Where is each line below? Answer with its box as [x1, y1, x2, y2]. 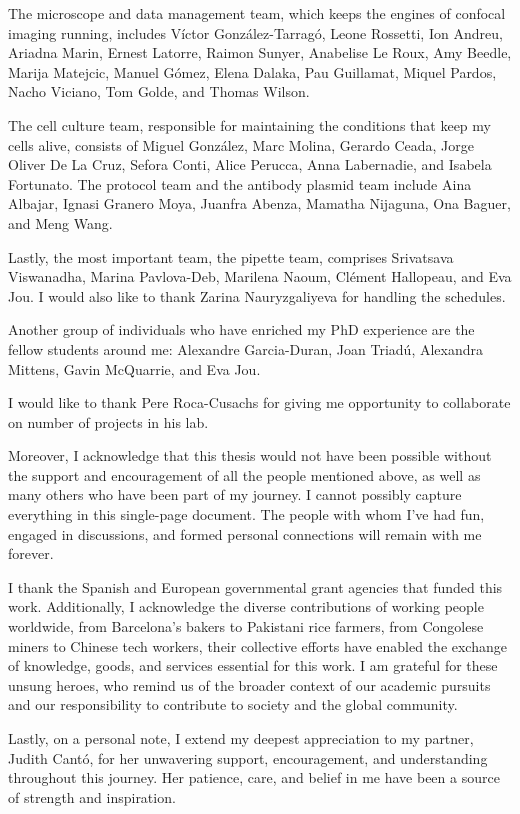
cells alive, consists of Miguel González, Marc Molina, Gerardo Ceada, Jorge [8, 134, 474, 155]
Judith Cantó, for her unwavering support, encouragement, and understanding [8, 747, 488, 768]
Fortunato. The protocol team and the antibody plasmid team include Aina [8, 173, 472, 194]
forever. [8, 543, 54, 564]
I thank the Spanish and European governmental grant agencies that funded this [8, 576, 503, 597]
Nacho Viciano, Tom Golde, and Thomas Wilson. [8, 81, 310, 102]
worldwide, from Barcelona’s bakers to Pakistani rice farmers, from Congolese [8, 616, 484, 637]
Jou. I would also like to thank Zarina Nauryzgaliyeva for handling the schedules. [8, 285, 506, 306]
